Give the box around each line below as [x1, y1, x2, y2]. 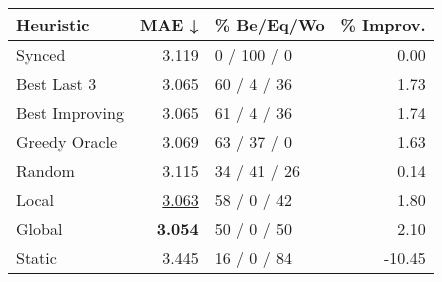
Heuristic [16, 13, 90, 36]
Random [16, 159, 75, 182]
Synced [16, 43, 66, 66]
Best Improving [16, 101, 124, 124]
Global [16, 217, 63, 240]
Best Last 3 [16, 72, 97, 95]
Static [16, 246, 57, 269]
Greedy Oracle [16, 130, 118, 153]
